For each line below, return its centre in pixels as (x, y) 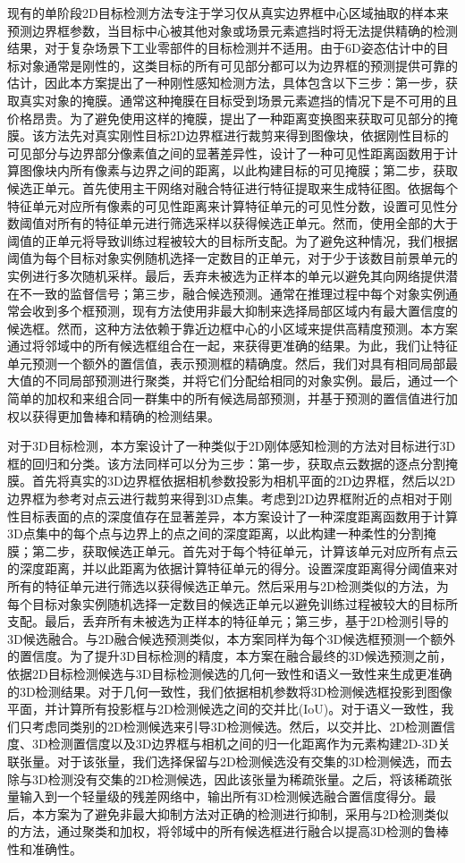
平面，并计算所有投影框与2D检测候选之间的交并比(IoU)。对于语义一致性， (224, 709)
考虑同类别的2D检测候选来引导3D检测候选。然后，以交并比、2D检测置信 (244, 726)
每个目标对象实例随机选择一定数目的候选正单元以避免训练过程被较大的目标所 (232, 603)
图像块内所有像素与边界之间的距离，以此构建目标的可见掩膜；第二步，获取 (238, 170)
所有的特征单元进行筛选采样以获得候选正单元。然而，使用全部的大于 (257, 223)
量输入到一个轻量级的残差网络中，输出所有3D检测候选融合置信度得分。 (216, 796)
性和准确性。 (45, 848)
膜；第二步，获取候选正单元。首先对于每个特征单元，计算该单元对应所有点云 (232, 550)
